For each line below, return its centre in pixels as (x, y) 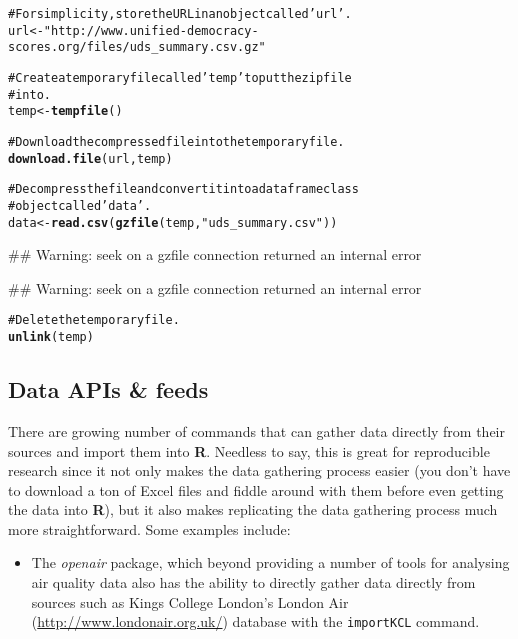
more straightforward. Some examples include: (149, 528)
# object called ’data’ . (80, 205)
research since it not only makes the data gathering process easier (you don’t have (259, 470)
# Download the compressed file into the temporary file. (176, 141)
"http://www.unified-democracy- (151, 30)
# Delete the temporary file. (94, 320)
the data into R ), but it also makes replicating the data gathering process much (253, 509)
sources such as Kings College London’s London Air (190, 601)
